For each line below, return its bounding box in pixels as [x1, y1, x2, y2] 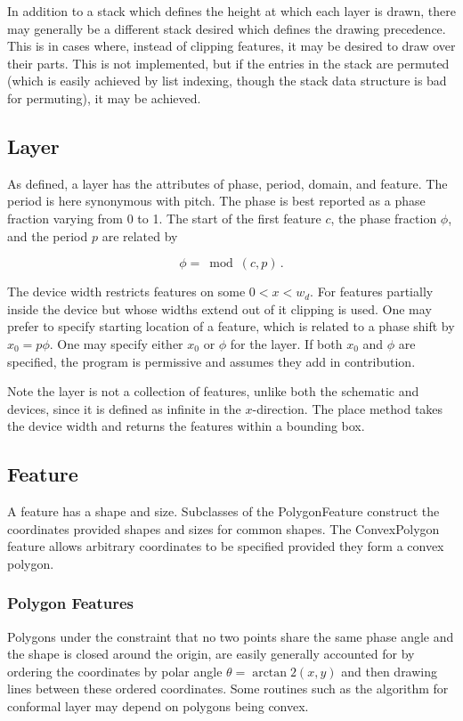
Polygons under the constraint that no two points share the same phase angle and [7, 627, 454, 645]
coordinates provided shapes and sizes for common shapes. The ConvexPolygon [7, 519, 440, 538]
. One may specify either [49, 334, 183, 352]
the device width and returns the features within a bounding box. [7, 417, 365, 435]
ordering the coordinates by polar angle [7, 661, 223, 680]
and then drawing [341, 661, 438, 680]
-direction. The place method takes [252, 399, 443, 417]
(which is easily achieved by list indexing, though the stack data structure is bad [7, 71, 447, 90]
